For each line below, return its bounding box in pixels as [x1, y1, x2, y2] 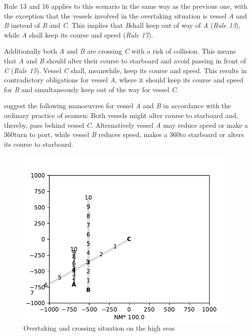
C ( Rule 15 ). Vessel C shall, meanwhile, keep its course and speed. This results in [4, 65, 247, 75]
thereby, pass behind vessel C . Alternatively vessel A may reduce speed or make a [4, 119, 248, 130]
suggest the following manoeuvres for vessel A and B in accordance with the [4, 100, 232, 111]
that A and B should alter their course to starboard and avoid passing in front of [4, 55, 246, 65]
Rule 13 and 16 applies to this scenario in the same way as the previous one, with [4, 1, 248, 11]
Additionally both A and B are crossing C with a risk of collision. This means [4, 46, 236, 56]
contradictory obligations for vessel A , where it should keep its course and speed [4, 75, 244, 85]
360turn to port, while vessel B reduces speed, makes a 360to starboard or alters [4, 129, 244, 139]
